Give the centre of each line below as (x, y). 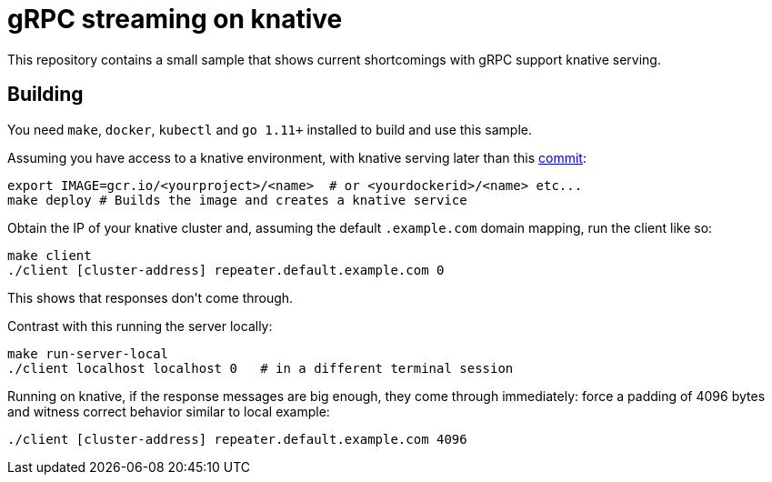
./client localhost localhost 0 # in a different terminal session (261, 368)
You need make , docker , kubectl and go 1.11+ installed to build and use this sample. (270, 129)
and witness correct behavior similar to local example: (169, 411)
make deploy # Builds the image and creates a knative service (237, 200)
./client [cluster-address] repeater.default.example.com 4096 (237, 439)
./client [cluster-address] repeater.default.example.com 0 (226, 270)
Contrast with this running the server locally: (140, 326)
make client (50, 255)
